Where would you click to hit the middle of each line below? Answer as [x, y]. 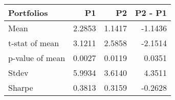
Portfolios [28, 13]
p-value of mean [37, 58]
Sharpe [21, 87]
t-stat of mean [34, 43]
